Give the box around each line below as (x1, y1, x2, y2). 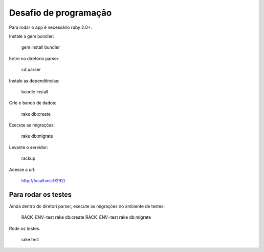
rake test (21, 237, 39, 243)
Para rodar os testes (9, 190, 72, 199)
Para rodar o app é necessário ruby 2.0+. (9, 24, 92, 30)
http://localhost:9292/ (21, 178, 66, 184)
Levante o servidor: (9, 144, 48, 150)
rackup (21, 155, 36, 161)
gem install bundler (21, 44, 60, 50)
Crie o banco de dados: (9, 100, 57, 106)
